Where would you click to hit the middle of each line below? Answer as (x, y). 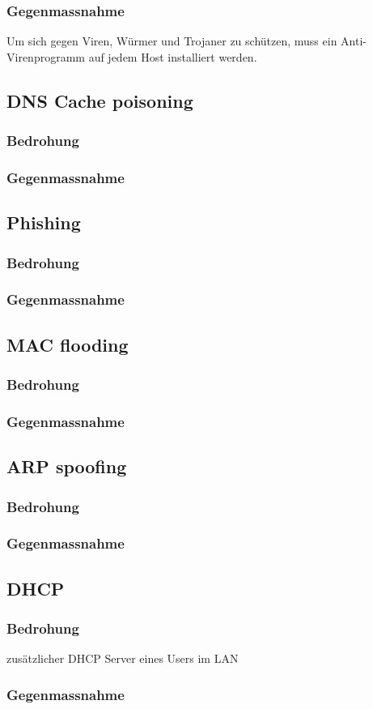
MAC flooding (68, 344)
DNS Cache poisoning (100, 100)
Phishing (44, 222)
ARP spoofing (67, 466)
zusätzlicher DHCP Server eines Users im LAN (123, 658)
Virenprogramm (46, 56)
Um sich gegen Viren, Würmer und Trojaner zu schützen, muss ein (172, 41)
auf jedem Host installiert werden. (173, 56)
